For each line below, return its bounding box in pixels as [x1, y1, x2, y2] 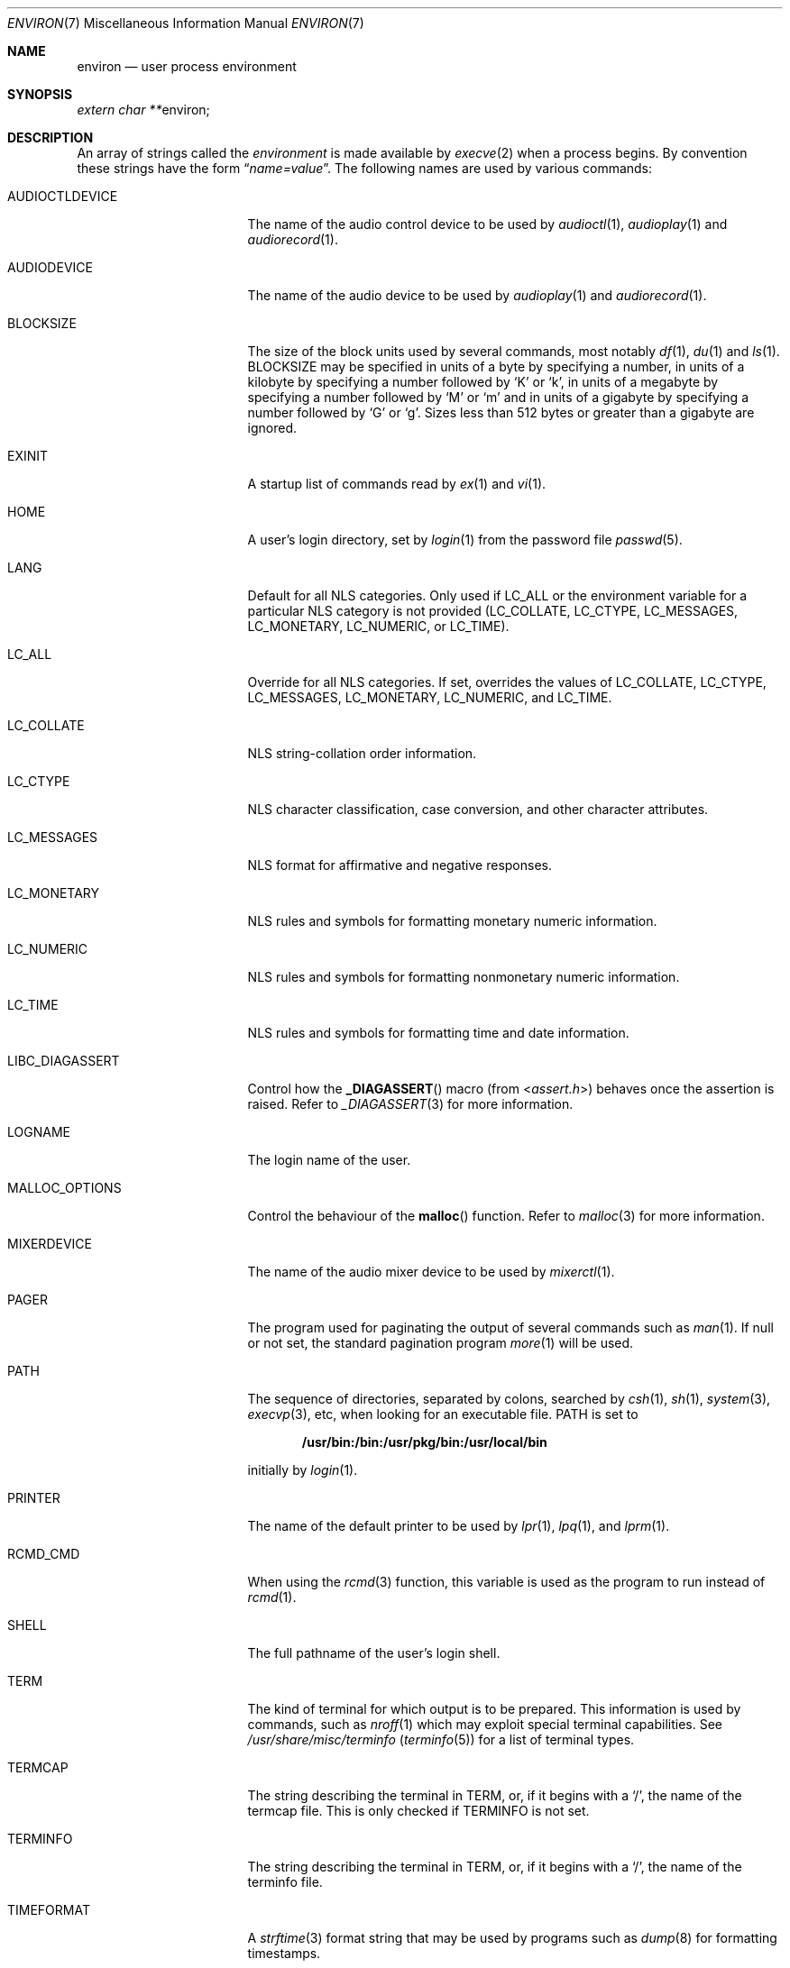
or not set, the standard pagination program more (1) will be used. [247, 1335, 634, 1350]
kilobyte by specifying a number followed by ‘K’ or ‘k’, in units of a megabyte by [247, 374, 719, 389]
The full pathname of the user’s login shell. [247, 1645, 501, 1661]
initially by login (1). [247, 1462, 358, 1478]
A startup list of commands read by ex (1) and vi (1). [247, 476, 547, 491]
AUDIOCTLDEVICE [7, 188, 118, 204]
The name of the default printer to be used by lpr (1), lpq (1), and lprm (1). [247, 1518, 670, 1533]
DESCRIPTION [7, 130, 94, 145]
